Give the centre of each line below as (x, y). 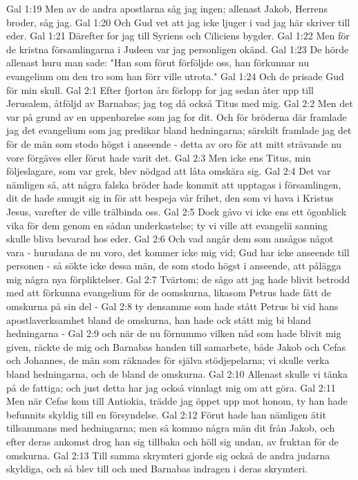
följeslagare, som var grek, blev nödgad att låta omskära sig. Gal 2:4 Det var (169, 171)
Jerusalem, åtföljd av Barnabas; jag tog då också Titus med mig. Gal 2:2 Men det (180, 103)
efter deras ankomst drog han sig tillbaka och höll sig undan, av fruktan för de (172, 441)
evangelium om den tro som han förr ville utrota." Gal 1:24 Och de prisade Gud (175, 76)
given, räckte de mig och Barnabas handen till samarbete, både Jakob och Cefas (176, 346)
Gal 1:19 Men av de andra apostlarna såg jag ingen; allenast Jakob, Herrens (167, 8)
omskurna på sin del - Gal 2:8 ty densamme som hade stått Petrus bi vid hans (172, 306)
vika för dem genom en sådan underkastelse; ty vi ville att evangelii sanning (167, 225)
